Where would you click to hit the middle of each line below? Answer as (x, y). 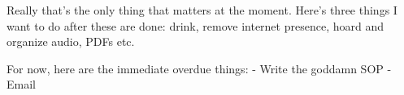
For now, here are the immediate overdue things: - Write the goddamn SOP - (199, 68)
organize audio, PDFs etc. (71, 41)
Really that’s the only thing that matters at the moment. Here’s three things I (202, 10)
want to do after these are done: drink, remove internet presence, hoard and (195, 25)
